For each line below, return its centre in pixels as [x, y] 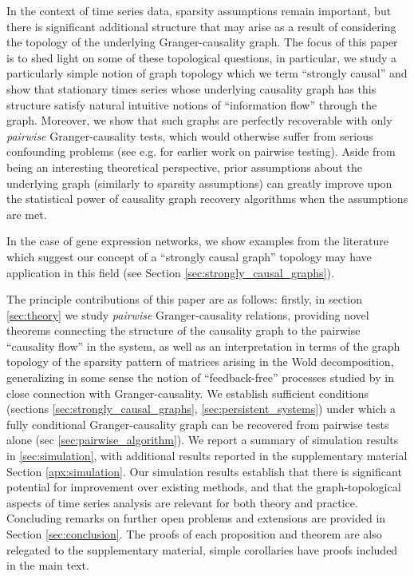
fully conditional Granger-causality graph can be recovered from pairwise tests [198, 424]
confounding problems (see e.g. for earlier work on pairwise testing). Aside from [201, 151]
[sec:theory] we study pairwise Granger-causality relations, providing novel [188, 314]
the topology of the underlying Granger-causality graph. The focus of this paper [202, 42]
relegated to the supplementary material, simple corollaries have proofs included [202, 549]
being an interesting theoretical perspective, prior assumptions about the [184, 167]
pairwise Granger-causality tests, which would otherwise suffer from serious [190, 135]
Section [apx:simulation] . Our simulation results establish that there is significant [204, 471]
